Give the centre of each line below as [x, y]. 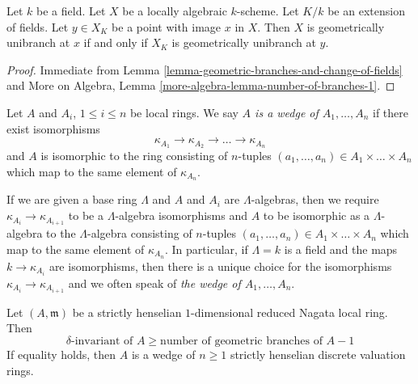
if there [391, 112]
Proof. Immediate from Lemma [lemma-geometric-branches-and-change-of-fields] [205, 69]
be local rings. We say [184, 112]
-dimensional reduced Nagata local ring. [289, 312]
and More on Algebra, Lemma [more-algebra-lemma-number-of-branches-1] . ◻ [201, 85]
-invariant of [102, 341]
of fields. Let [38, 26]
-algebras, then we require [315, 199]
